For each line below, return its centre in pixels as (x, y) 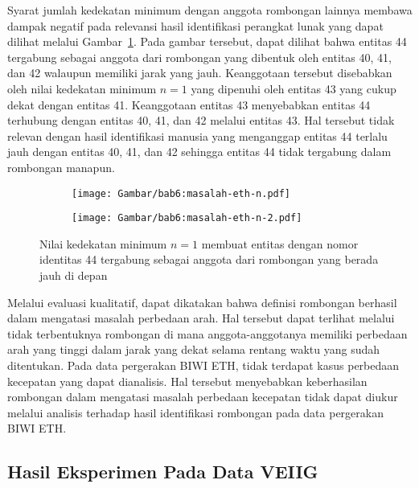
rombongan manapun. (61, 167)
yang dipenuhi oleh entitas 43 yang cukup (294, 88)
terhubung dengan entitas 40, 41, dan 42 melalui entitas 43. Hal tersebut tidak (201, 120)
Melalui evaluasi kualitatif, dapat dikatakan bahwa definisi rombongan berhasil (202, 302)
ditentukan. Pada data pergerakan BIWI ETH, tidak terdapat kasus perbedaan (203, 365)
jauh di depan (74, 275)
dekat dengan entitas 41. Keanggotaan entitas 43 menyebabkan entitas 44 (189, 104)
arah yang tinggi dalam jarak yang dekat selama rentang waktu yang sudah (194, 349)
